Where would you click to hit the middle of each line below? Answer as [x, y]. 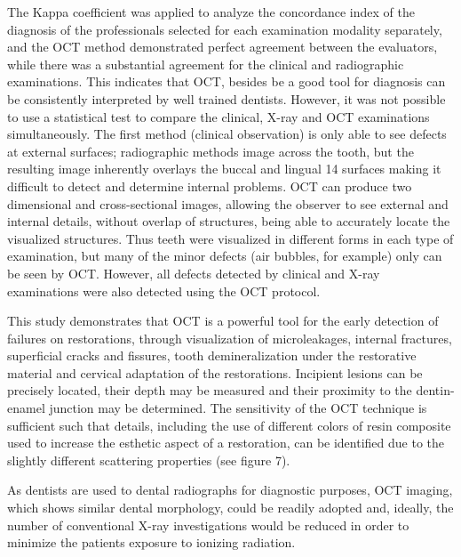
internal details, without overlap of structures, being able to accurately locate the [229, 221]
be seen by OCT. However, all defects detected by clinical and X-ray [194, 273]
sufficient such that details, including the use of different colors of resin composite [229, 425]
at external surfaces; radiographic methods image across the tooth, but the [211, 151]
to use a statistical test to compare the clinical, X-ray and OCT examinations [219, 116]
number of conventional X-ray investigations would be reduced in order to [208, 525]
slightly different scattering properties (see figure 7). [149, 460]
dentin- [435, 390]
